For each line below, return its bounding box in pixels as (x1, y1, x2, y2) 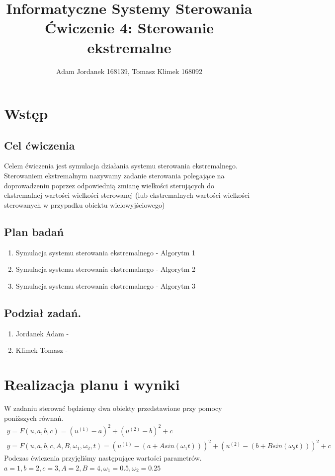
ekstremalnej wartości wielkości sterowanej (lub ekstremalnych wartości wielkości (4, 190, 250, 200)
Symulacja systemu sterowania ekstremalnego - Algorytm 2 (15, 264, 196, 274)
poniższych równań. (4, 412, 64, 423)
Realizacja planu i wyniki (4, 374, 180, 395)
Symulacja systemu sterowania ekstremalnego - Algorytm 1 (15, 247, 196, 257)
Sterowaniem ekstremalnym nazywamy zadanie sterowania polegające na (4, 170, 225, 181)
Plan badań (4, 224, 64, 239)
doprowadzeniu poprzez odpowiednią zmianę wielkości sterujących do (4, 180, 214, 190)
